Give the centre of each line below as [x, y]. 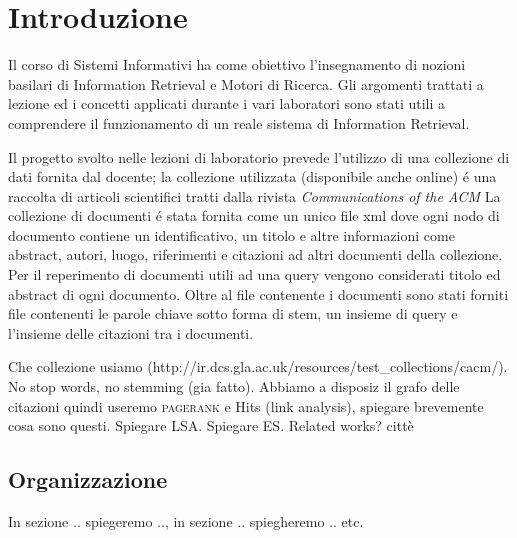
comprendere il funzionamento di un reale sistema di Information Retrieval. [239, 122]
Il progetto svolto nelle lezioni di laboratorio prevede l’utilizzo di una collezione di [259, 156]
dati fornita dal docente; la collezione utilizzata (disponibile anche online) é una [252, 176]
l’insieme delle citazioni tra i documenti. [131, 332]
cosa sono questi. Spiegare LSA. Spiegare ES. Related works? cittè [211, 425]
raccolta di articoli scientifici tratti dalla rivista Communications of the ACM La [254, 195]
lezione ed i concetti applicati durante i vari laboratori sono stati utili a [227, 103]
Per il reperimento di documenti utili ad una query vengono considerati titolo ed [254, 274]
